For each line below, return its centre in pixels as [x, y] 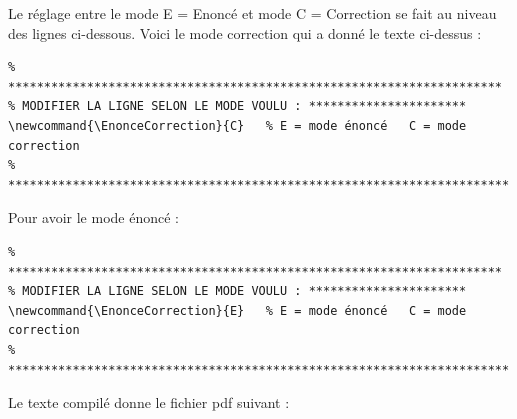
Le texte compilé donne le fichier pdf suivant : [149, 402]
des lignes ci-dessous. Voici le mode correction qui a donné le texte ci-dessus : [245, 32]
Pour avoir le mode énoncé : [93, 217]
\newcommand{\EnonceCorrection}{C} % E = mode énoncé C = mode [237, 125]
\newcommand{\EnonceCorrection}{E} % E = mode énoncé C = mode [237, 310]
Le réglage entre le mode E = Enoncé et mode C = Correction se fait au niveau [252, 13]
